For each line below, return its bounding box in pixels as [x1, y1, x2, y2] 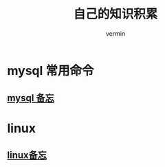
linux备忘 [7, 149, 47, 161]
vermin [105, 29, 126, 38]
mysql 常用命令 [7, 63, 94, 78]
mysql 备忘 [7, 92, 55, 104]
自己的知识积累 [73, 6, 158, 22]
